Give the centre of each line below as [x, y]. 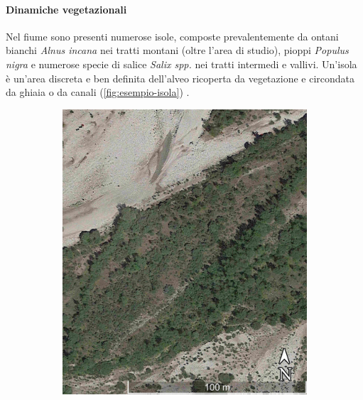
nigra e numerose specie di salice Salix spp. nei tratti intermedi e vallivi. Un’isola [181, 64]
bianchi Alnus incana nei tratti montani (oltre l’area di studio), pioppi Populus [177, 50]
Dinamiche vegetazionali [66, 9]
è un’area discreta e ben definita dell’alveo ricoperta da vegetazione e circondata [180, 78]
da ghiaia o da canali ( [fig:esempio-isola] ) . [98, 92]
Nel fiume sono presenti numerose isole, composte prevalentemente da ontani [172, 36]
